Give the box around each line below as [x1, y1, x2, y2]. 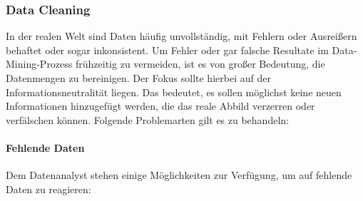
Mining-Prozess [6, 56, 73, 71]
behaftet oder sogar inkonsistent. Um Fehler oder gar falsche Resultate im [6, 42, 329, 57]
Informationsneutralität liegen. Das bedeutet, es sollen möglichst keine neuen [6, 84, 342, 99]
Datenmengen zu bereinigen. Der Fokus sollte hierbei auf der [6, 71, 271, 85]
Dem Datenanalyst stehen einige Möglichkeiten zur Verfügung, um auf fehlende [6, 167, 352, 182]
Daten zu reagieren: [6, 181, 91, 196]
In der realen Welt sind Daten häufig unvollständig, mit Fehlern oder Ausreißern [6, 29, 357, 43]
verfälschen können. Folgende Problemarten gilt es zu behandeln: [6, 112, 289, 127]
